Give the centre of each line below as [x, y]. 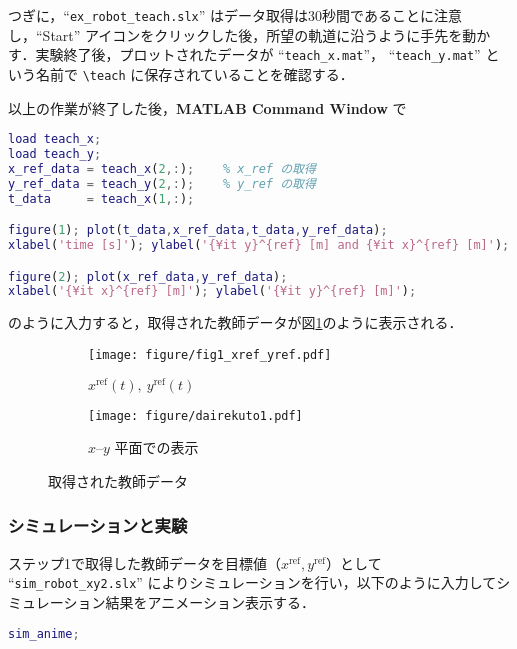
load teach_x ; [55, 139]
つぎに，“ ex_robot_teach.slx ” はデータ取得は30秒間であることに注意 [235, 15]
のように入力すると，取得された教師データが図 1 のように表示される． [235, 322]
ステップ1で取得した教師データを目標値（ [144, 562]
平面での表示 [156, 447]
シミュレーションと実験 [98, 525]
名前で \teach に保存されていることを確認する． [194, 73]
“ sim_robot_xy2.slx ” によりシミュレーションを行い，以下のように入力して [252, 582]
